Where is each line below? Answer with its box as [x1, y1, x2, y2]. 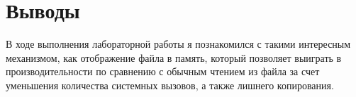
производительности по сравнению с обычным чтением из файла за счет [6, 64, 320, 79]
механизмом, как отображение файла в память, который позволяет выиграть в [6, 50, 342, 65]
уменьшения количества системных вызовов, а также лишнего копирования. [6, 77, 334, 92]
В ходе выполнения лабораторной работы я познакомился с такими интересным [6, 37, 351, 51]
